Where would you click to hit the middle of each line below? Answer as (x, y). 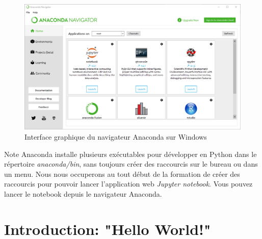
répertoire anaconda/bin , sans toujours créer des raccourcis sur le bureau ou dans (131, 164)
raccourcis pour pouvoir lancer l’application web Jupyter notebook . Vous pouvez (128, 184)
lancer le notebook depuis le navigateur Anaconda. (83, 193)
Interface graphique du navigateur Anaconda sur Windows (116, 136)
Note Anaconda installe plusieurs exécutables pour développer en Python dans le (130, 154)
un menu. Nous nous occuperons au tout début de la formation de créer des (122, 174)
